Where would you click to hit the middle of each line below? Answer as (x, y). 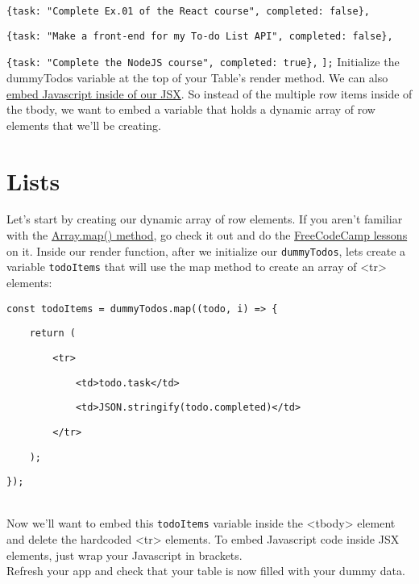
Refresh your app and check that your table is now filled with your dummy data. (206, 571)
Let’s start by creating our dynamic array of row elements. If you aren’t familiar (205, 219)
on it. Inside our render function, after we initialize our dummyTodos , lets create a (206, 250)
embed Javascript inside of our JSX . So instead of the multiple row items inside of (209, 93)
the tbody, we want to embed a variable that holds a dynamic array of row (191, 109)
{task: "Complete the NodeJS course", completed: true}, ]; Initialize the (203, 62)
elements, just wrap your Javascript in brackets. (124, 555)
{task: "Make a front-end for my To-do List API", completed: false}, (200, 36)
